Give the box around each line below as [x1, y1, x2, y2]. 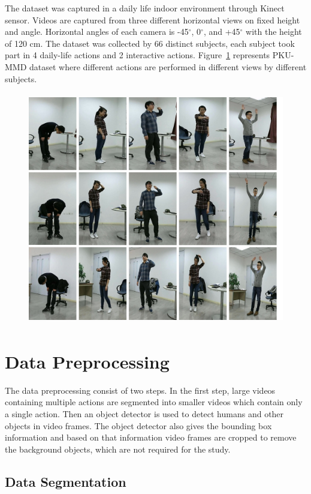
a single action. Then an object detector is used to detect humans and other [5, 408, 284, 420]
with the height [246, 25, 302, 38]
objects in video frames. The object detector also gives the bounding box [5, 419, 272, 432]
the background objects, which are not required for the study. [5, 442, 231, 455]
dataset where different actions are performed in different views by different [29, 60, 307, 73]
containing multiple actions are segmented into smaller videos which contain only [5, 396, 303, 408]
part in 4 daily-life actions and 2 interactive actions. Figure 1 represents [5, 49, 270, 61]
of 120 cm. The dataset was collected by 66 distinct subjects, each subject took [5, 37, 295, 49]
